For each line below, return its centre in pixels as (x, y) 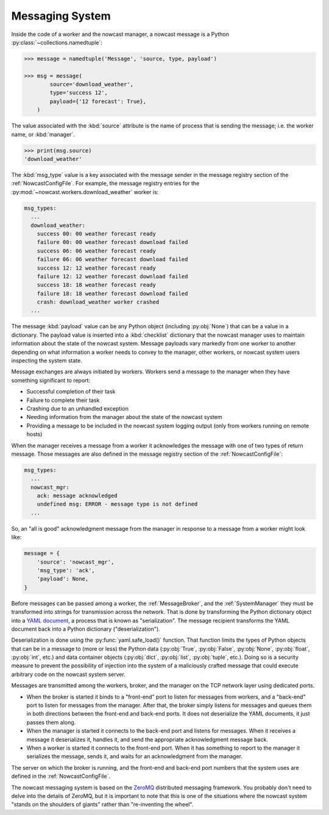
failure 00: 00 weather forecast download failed (112, 242)
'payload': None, (63, 579)
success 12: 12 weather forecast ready (97, 268)
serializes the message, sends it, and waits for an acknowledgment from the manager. (135, 756)
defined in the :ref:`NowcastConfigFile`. (61, 776)
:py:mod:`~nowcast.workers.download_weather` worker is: (85, 192)
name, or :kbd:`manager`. (43, 134)
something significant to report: (51, 380)
